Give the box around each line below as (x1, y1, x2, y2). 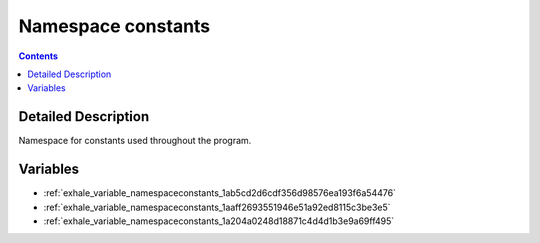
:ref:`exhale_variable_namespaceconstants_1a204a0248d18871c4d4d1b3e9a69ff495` (43, 215, 395, 227)
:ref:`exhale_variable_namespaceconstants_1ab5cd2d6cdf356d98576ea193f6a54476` (43, 187, 397, 199)
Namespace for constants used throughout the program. (18, 135, 252, 147)
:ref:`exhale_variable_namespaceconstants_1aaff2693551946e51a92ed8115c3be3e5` (43, 201, 391, 213)
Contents (18, 50, 59, 62)
